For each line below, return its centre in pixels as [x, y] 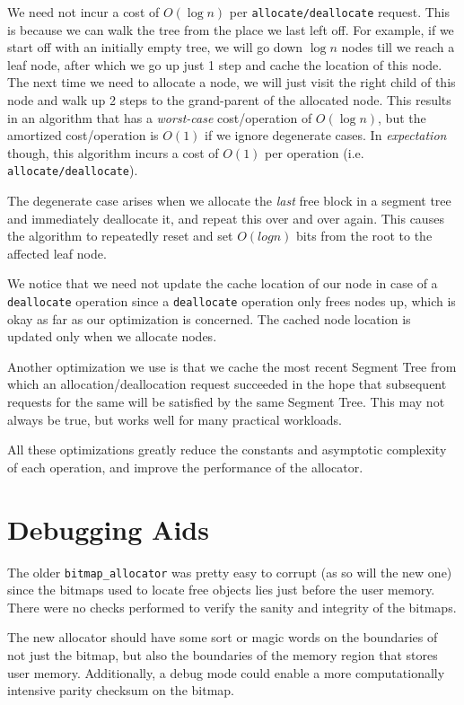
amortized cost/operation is [83, 135]
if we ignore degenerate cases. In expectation [326, 135]
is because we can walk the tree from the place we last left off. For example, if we [231, 29]
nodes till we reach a [398, 47]
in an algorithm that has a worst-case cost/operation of [160, 117]
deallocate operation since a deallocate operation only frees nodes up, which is [232, 301]
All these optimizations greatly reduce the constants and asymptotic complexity [227, 449]
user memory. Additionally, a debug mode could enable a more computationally [226, 672]
